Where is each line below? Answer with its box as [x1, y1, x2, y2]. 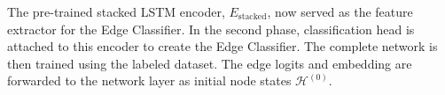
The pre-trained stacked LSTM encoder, [7, 3, 225, 20]
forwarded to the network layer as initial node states [7, 71, 292, 90]
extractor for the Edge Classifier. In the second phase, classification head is [7, 19, 415, 38]
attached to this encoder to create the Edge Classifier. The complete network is [7, 37, 438, 55]
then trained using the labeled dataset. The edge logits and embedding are [7, 54, 412, 72]
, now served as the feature [267, 3, 413, 20]
